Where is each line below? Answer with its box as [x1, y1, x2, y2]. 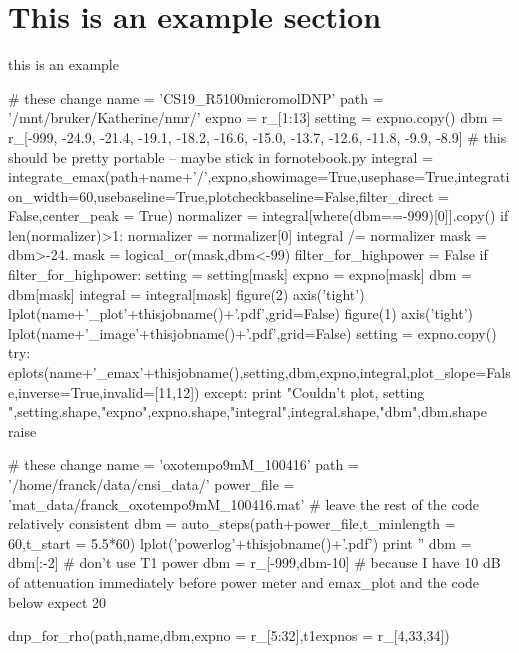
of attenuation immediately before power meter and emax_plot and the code [8, 571, 480, 592]
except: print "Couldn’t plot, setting [204, 381, 425, 402]
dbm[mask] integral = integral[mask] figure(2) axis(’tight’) [8, 283, 365, 304]
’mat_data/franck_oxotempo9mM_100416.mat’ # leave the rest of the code [8, 493, 480, 514]
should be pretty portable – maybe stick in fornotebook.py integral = [8, 146, 434, 167]
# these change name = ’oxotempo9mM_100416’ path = [8, 454, 359, 475]
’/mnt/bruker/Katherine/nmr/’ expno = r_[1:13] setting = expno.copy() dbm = [8, 107, 503, 128]
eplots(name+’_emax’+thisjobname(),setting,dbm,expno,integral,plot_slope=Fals [8, 362, 511, 383]
